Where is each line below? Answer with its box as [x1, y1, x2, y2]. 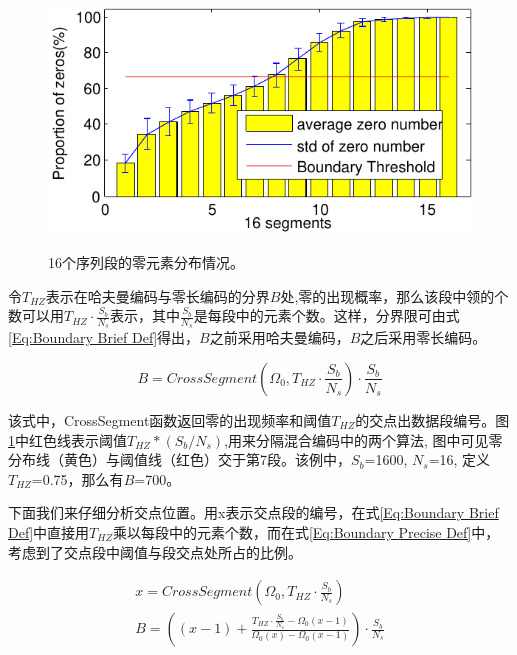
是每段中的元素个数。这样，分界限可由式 [193, 305, 460, 326]
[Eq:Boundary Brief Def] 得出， [8, 327, 200, 348]
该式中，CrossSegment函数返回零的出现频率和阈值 [8, 409, 332, 430]
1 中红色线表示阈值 [8, 429, 127, 450]
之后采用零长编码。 [360, 327, 487, 348]
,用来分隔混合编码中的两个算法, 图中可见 [224, 429, 489, 450]
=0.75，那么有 [31, 468, 124, 489]
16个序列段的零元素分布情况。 [48, 251, 244, 272]
